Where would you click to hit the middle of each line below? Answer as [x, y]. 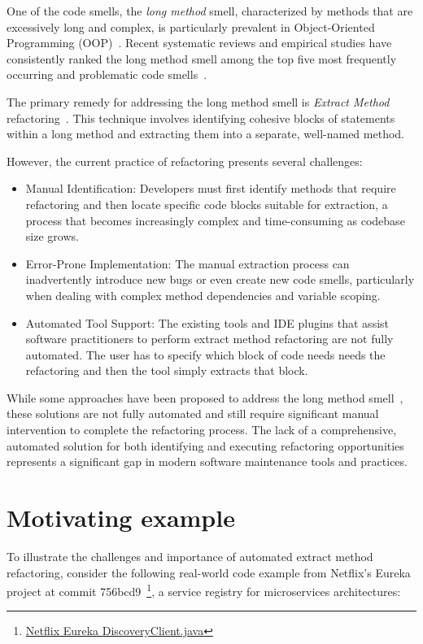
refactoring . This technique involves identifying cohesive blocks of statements [201, 117]
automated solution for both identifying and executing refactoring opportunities [205, 445]
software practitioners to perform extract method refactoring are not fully [209, 339]
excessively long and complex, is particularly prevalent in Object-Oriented [191, 26]
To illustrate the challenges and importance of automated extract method [190, 556]
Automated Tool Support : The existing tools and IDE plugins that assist [207, 322]
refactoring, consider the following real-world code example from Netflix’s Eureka [209, 572]
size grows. [52, 236]
